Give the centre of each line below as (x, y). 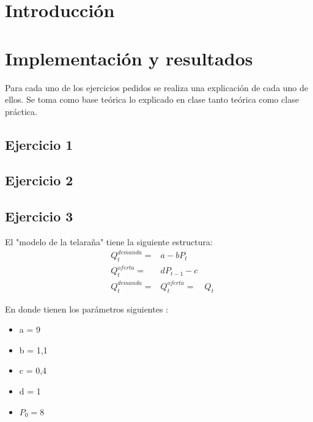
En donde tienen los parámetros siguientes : (87, 309)
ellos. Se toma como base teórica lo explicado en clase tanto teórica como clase (152, 99)
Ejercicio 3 (39, 216)
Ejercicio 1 (39, 144)
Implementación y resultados (129, 58)
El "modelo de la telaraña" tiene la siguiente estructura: (109, 242)
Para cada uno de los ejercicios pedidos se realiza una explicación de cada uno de (157, 87)
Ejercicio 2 (39, 180)
